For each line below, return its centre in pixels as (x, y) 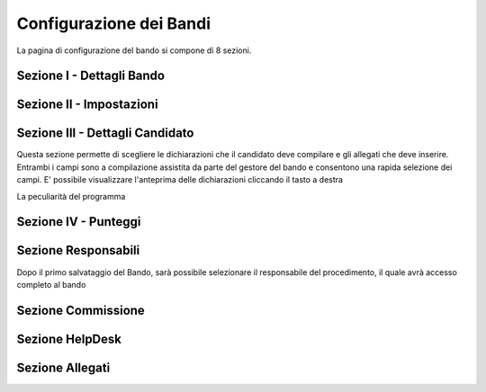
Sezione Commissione (81, 310)
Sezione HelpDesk (69, 339)
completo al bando (51, 284)
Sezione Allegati (63, 367)
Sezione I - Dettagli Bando (91, 76)
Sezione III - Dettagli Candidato (105, 134)
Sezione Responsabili (78, 250)
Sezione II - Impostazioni (87, 105)
